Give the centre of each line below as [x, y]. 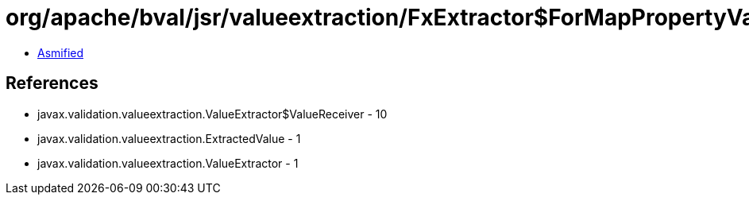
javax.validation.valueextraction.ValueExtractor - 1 [168, 163]
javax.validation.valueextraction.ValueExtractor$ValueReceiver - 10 [212, 114]
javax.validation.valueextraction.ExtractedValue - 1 [169, 138]
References [52, 83]
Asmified [61, 52]
